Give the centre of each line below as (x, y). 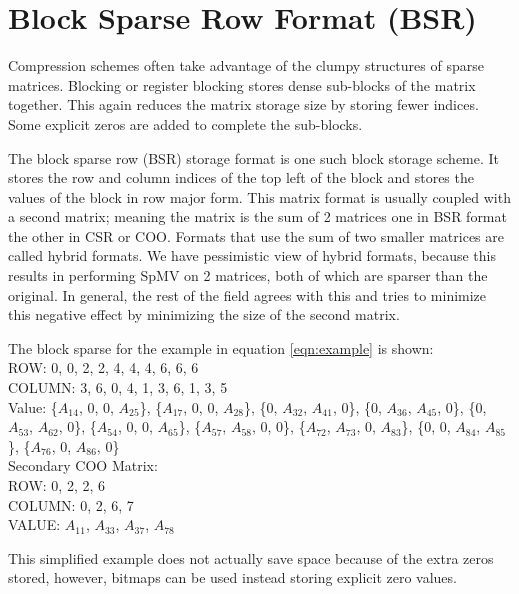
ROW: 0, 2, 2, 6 (57, 485)
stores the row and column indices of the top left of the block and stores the (241, 177)
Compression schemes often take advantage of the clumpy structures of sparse (246, 65)
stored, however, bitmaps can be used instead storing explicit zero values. (232, 577)
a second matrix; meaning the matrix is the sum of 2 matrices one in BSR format (257, 216)
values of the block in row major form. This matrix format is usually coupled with (259, 196)
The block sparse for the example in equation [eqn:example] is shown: (221, 347)
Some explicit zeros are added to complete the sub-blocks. (185, 123)
